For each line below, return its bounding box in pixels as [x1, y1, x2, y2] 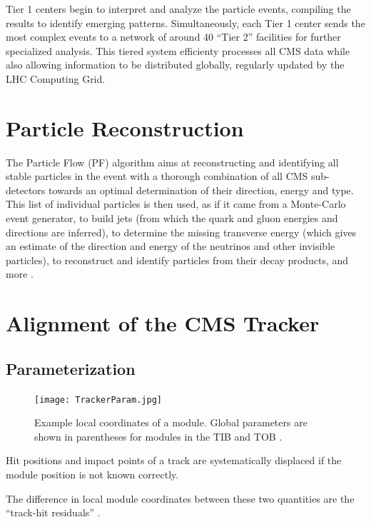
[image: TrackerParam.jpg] [34, 394, 162, 405]
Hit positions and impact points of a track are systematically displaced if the [6, 453, 342, 468]
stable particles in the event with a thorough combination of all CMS [6, 169, 308, 184]
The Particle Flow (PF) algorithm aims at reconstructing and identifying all [6, 154, 339, 169]
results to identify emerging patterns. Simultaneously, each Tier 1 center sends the [6, 15, 365, 30]
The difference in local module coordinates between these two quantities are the [6, 491, 355, 506]
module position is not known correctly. [6, 467, 179, 482]
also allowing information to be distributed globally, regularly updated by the [6, 57, 345, 72]
